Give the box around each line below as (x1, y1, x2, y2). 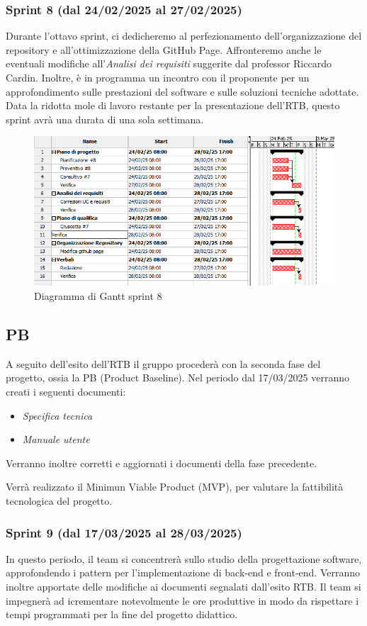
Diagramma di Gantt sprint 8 (34, 289, 162, 303)
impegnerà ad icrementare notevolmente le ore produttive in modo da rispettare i (6, 593, 359, 608)
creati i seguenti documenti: (6, 384, 126, 399)
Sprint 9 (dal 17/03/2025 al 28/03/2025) (6, 523, 242, 541)
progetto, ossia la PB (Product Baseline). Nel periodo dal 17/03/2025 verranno (6, 370, 349, 385)
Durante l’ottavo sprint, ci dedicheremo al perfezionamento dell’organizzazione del (6, 28, 362, 43)
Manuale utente (22, 432, 90, 447)
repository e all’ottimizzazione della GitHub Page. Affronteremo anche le (6, 42, 322, 57)
